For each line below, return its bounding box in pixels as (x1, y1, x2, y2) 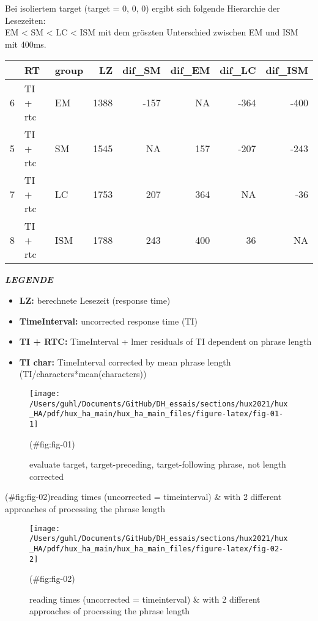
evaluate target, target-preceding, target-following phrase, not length (29, 458, 286, 471)
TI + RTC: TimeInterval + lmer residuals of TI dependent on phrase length (19, 335, 312, 348)
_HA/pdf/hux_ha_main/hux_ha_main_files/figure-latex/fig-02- (29, 544, 284, 553)
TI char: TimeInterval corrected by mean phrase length (19, 355, 231, 368)
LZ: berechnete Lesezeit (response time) (19, 293, 171, 306)
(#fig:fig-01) (29, 437, 75, 450)
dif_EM (170, 63, 210, 78)
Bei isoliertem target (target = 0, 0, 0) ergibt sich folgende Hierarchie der (5, 2, 280, 14)
